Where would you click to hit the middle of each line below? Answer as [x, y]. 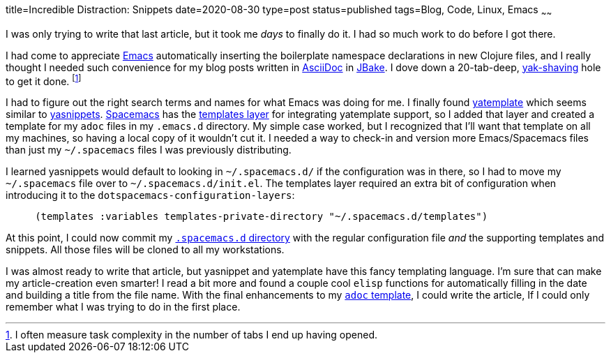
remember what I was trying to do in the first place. [123, 307]
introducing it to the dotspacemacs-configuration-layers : [150, 195]
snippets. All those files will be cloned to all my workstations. [145, 250]
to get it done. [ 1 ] [44, 80]
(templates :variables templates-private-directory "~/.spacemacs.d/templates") [262, 217]
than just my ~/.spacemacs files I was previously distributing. [149, 150]
